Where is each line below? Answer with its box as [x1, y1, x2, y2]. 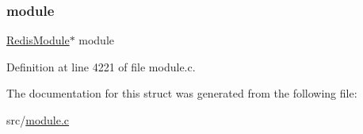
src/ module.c [6, 112, 70, 128]
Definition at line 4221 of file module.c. [6, 58, 196, 75]
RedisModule [6, 32, 70, 48]
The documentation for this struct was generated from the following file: [6, 85, 357, 101]
